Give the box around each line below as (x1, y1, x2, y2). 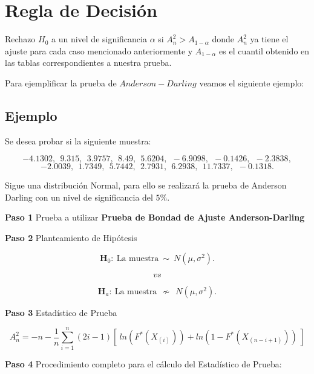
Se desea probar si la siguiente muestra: (5, 134, 151, 147)
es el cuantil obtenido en (219, 44, 310, 57)
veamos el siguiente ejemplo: (199, 76, 304, 89)
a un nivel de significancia (51, 33, 147, 45)
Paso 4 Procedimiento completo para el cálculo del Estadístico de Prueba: (5, 358, 282, 370)
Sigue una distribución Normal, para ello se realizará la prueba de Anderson (5, 179, 287, 192)
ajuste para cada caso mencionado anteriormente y (5, 44, 193, 57)
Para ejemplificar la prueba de (5, 76, 117, 89)
